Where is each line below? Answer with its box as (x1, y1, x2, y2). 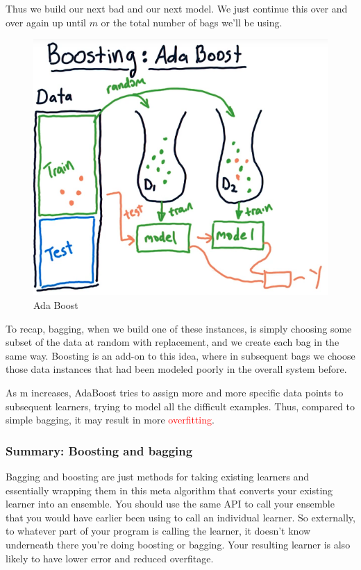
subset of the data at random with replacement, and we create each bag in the (6, 335, 339, 349)
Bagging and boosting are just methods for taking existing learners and (6, 469, 310, 483)
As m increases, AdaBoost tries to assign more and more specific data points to (6, 385, 344, 399)
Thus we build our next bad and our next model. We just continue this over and (6, 1, 348, 15)
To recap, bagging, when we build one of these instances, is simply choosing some (6, 321, 352, 335)
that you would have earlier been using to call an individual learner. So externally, (6, 510, 355, 524)
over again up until (6, 15, 86, 29)
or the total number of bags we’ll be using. (101, 15, 283, 29)
